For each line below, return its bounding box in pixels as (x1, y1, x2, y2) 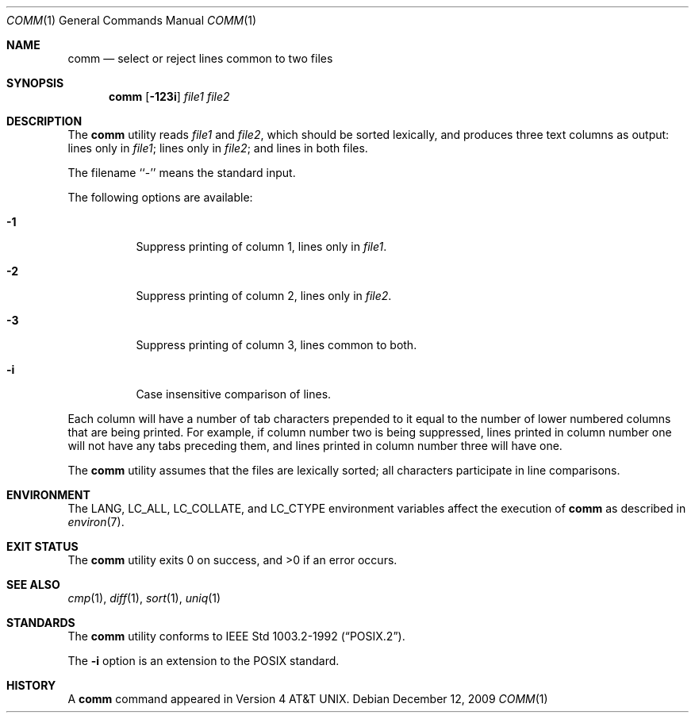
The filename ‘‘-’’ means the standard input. (67, 166, 296, 179)
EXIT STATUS (6, 540, 79, 553)
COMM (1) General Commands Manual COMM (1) (6, 13, 257, 27)
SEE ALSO (6, 578, 60, 591)
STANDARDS (6, 616, 75, 629)
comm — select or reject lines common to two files (67, 52, 333, 65)
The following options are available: (67, 190, 253, 204)
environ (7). (67, 515, 125, 529)
